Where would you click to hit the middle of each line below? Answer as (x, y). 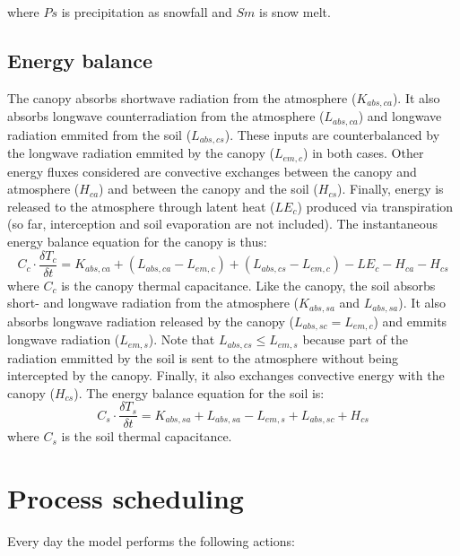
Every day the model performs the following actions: (151, 541)
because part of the (355, 339)
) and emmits (410, 321)
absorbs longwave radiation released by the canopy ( (151, 321)
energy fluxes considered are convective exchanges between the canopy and (212, 171)
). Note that (182, 339)
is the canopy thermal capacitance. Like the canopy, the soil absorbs (248, 285)
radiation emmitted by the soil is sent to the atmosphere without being (203, 357)
